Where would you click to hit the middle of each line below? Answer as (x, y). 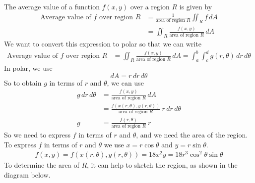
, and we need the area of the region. (192, 135)
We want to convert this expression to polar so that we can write (103, 44)
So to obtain (23, 82)
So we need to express (37, 135)
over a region (150, 6)
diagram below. (27, 175)
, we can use (125, 82)
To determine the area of (42, 165)
